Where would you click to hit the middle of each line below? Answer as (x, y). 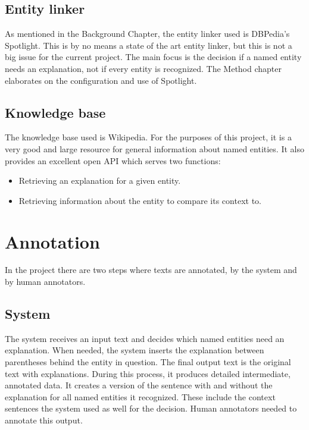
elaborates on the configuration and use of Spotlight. (101, 80)
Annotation (52, 241)
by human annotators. (45, 282)
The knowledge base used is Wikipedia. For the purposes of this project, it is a (148, 137)
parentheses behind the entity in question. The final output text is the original (148, 362)
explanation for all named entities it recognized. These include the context (140, 396)
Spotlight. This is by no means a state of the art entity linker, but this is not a (149, 45)
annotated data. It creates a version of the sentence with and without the (139, 385)
